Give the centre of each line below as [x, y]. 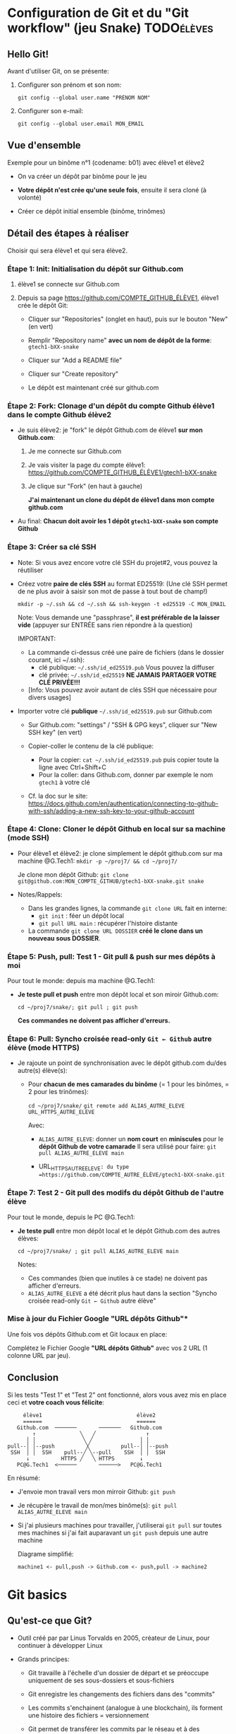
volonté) [30, 197]
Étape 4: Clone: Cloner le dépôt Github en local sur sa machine [117, 829]
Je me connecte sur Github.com [75, 451]
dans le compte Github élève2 [59, 414]
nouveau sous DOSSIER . [64, 938]
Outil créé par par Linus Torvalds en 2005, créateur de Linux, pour [113, 1638]
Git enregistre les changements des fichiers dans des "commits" [122, 1694]
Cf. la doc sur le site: [58, 796]
